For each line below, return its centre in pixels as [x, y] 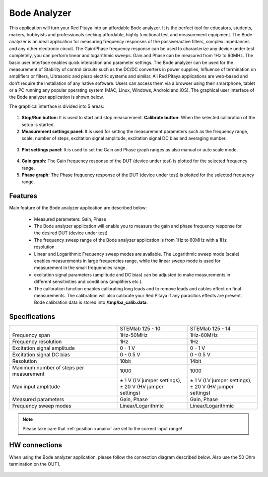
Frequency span [31, 335]
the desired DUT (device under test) [71, 233]
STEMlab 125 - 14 [210, 329]
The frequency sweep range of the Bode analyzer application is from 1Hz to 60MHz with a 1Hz [130, 240]
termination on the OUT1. [35, 464]
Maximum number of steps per [48, 368]
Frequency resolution [37, 341]
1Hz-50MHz [134, 335]
